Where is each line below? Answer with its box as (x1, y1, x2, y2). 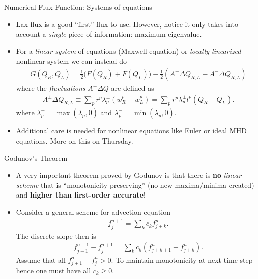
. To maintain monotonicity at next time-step (111, 254, 253, 265)
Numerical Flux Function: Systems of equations (4, 2, 152, 12)
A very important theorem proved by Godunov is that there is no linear (16, 170, 242, 180)
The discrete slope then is (16, 230, 96, 241)
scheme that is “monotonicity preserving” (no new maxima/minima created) (16, 179, 254, 190)
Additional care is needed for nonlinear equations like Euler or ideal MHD (16, 125, 247, 136)
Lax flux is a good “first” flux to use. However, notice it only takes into (16, 18, 238, 29)
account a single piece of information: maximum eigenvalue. (16, 29, 202, 39)
